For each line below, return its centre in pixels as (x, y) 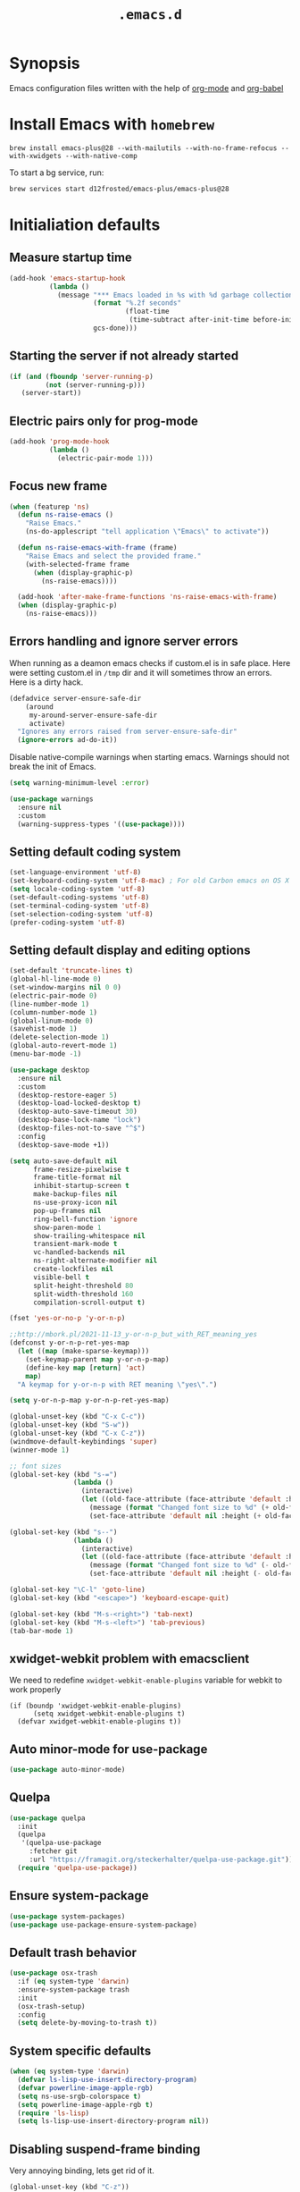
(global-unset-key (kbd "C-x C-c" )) (77, 1417)
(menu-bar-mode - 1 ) (46, 1054)
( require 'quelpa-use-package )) (78, 1867)
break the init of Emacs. (53, 767)
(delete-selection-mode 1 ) (59, 1037)
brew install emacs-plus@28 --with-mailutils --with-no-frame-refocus (143, 148)
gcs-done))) (116, 328)
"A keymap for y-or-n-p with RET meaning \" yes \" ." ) (117, 1384)
